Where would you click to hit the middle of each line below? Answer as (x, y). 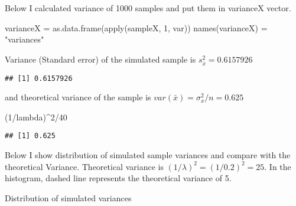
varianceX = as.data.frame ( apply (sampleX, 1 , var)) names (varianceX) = (136, 27)
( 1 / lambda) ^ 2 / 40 (36, 117)
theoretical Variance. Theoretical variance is (84, 166)
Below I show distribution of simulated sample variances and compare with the (148, 155)
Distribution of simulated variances (68, 197)
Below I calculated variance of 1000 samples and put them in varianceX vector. (148, 8)
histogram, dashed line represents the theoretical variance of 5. (118, 178)
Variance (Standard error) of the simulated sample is (100, 59)
